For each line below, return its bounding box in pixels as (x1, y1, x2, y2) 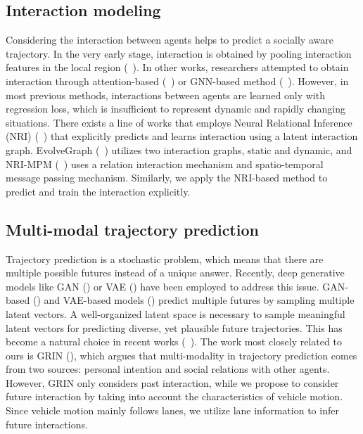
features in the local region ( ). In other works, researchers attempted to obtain (6, 60, 349, 75)
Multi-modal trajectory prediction (6, 218, 259, 240)
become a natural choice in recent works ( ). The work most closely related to (6, 334, 342, 349)
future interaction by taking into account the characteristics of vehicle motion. (6, 389, 343, 404)
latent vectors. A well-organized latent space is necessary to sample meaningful (6, 306, 345, 321)
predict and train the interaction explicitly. (6, 184, 191, 198)
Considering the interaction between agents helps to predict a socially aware (6, 32, 333, 47)
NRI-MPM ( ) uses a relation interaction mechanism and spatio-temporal (6, 156, 324, 171)
